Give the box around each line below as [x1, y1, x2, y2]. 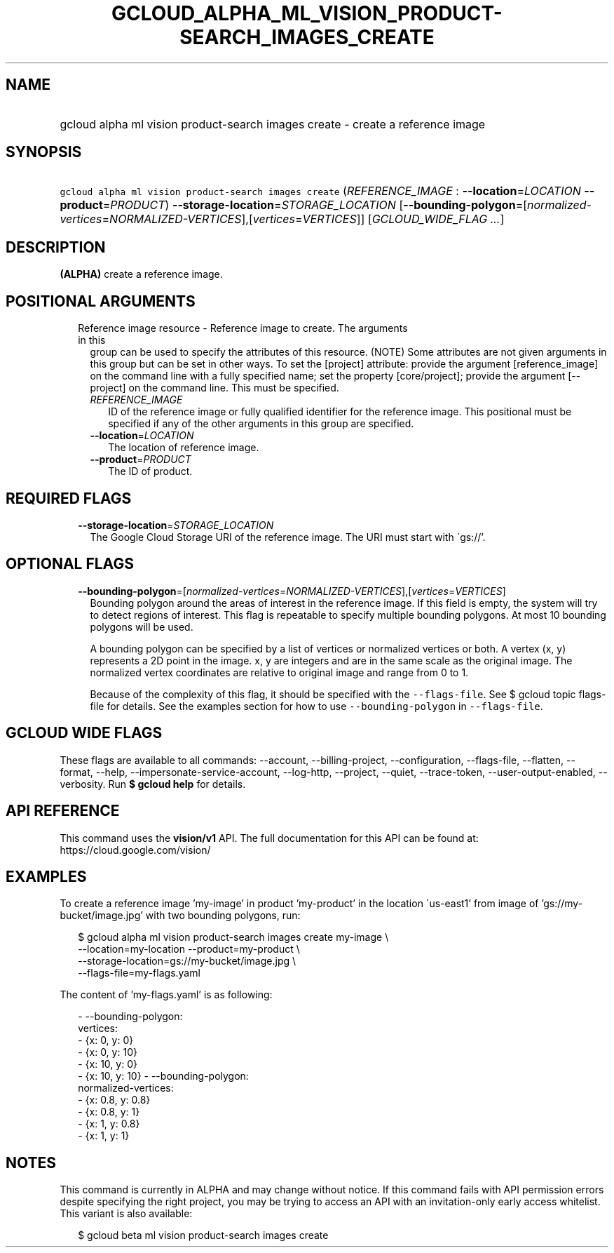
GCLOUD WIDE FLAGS [6, 724, 163, 742]
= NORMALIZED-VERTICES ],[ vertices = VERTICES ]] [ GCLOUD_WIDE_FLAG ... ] [102, 212, 505, 227]
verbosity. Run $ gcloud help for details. [60, 777, 246, 790]
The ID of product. [108, 465, 193, 478]
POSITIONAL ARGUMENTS [6, 292, 196, 310]
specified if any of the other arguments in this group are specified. [108, 417, 414, 430]
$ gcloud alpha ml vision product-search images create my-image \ [78, 931, 389, 944]
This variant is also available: [60, 1207, 193, 1220]
